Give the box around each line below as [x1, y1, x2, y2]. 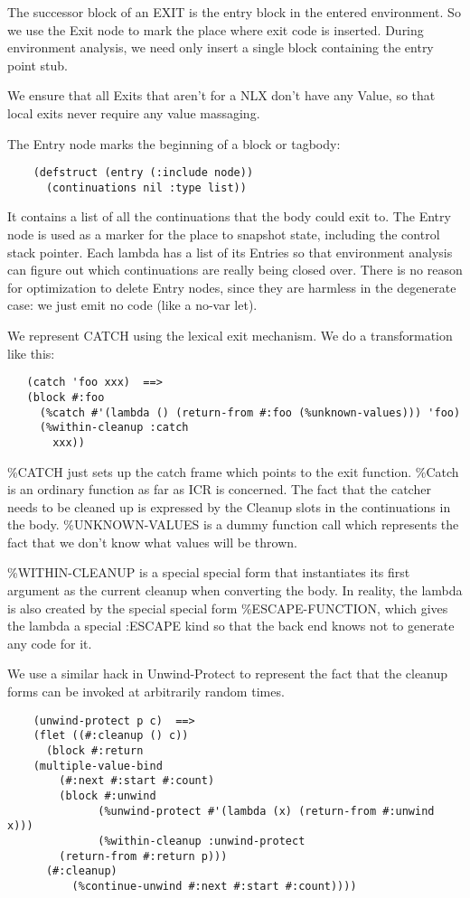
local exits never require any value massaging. [7, 103, 260, 122]
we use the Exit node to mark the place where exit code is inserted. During [7, 20, 424, 39]
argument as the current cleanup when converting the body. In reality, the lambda [7, 581, 463, 600]
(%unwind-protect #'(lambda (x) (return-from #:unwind [98, 804, 435, 818]
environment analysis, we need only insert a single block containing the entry [7, 38, 434, 57]
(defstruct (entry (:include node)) [33, 166, 254, 180]
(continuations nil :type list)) [45, 181, 247, 194]
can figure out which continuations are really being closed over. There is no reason [7, 260, 463, 279]
